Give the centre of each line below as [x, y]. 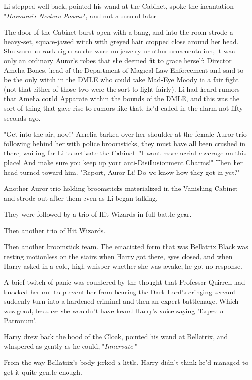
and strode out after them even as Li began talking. [81, 198]
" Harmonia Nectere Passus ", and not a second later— [84, 15]
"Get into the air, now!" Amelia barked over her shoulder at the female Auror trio [125, 134]
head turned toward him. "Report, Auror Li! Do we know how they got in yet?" [122, 172]
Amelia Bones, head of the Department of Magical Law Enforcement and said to [124, 70]
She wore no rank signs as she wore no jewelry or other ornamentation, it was [119, 51]
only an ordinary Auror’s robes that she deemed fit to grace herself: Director [118, 60]
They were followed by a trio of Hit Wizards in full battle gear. [98, 214]
